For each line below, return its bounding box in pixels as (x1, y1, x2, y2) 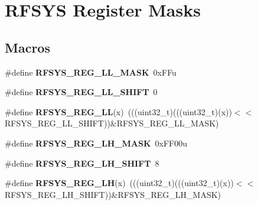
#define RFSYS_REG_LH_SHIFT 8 (5, 157, 159, 169)
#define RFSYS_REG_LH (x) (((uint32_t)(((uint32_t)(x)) (5, 177, 234, 189)
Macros (5, 38, 50, 56)
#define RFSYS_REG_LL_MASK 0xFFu (5, 66, 177, 78)
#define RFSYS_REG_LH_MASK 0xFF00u (5, 136, 187, 149)
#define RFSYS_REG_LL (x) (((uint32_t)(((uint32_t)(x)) (5, 105, 232, 118)
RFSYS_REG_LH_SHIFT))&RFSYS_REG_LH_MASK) (5, 188, 221, 200)
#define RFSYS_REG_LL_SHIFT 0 (5, 86, 158, 98)
